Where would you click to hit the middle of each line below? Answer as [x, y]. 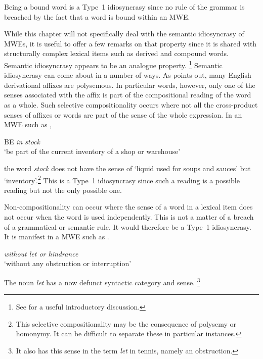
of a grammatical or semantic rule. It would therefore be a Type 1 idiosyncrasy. [128, 226]
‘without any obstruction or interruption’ [68, 263]
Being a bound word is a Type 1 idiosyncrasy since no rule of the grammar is [124, 7]
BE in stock [22, 141]
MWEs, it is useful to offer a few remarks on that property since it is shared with [130, 43]
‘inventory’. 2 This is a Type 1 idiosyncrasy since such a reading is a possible [122, 179]
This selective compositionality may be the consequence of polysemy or [126, 323]
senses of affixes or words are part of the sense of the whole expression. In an [123, 114]
